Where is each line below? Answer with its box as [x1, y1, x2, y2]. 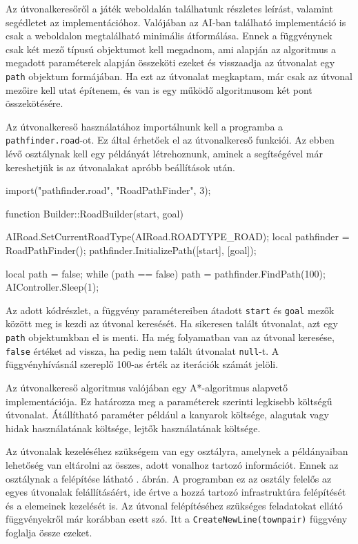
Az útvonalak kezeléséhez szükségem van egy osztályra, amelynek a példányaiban [6, 444, 348, 458]
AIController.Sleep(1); [6, 280, 99, 294]
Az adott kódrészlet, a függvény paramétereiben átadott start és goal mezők [6, 302, 335, 317]
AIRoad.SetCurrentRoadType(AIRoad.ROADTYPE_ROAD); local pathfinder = [6, 229, 350, 244]
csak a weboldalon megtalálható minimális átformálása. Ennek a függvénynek [6, 28, 332, 43]
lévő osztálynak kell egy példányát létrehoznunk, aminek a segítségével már [6, 146, 323, 161]
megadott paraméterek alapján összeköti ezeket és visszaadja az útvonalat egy [6, 55, 335, 70]
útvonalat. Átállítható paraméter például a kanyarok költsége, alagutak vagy [6, 407, 329, 422]
